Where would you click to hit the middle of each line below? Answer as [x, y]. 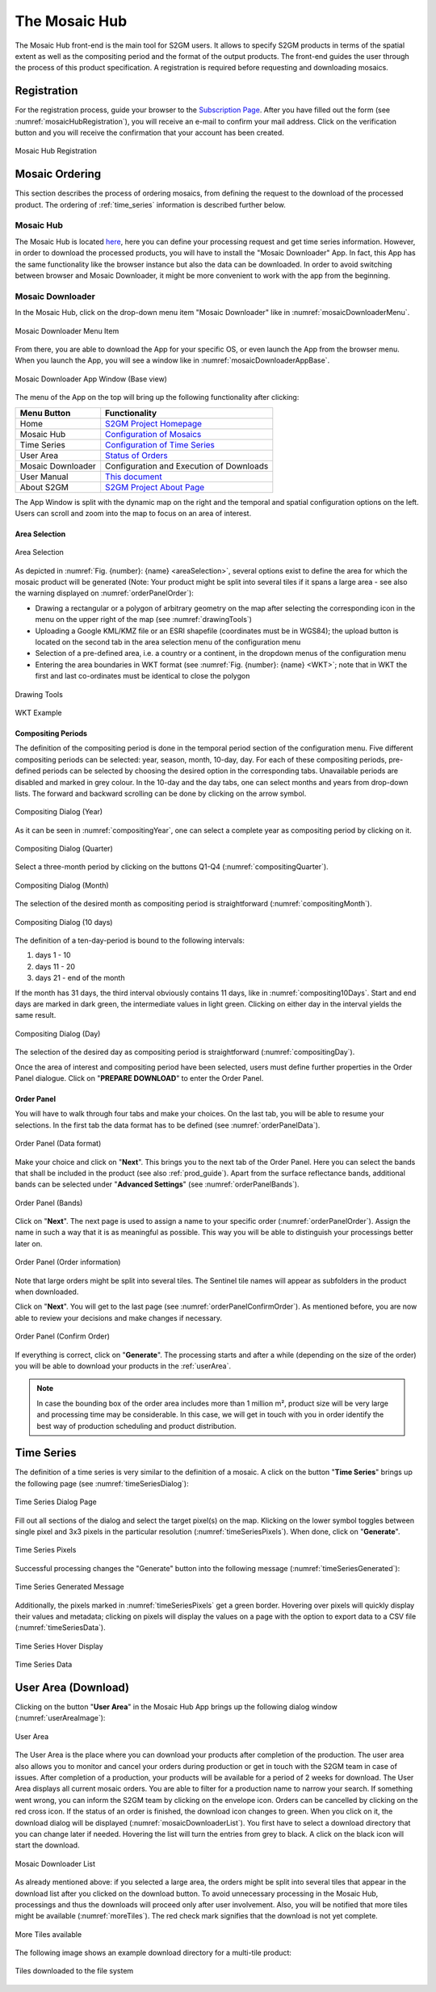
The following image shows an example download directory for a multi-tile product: [153, 1953]
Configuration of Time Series [160, 444]
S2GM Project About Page [155, 487]
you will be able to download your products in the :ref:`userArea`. [123, 1366]
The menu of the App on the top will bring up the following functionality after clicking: [157, 397]
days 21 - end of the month [80, 978]
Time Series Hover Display [59, 1646]
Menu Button [45, 413]
